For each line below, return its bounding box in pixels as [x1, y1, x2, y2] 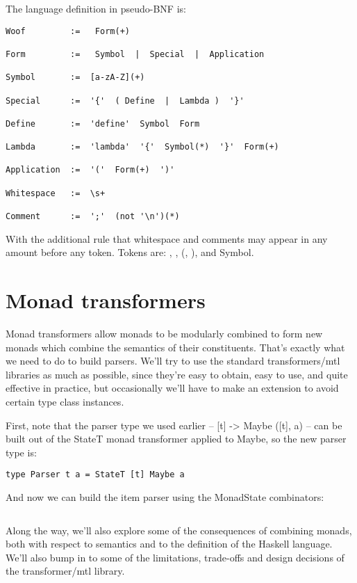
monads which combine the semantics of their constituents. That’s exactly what [6, 340, 345, 354]
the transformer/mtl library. [6, 564, 125, 578]
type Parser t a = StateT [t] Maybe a [6, 470, 185, 480]
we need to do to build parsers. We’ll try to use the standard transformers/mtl [6, 353, 340, 368]
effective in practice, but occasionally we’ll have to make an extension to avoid [6, 381, 339, 395]
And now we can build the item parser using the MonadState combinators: [6, 490, 324, 504]
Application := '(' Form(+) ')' [6, 165, 175, 175]
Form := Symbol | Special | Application [6, 49, 265, 59]
